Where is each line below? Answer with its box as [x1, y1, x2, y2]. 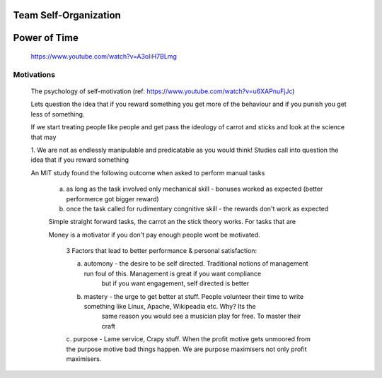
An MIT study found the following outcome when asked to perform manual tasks [30, 168, 265, 177]
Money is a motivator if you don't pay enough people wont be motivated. [48, 230, 261, 239]
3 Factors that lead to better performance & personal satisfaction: [66, 247, 257, 255]
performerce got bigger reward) [66, 194, 159, 203]
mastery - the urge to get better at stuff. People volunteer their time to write [83, 292, 304, 300]
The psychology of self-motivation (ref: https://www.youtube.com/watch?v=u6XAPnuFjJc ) [30, 87, 295, 95]
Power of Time [13, 32, 79, 44]
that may [30, 133, 57, 141]
